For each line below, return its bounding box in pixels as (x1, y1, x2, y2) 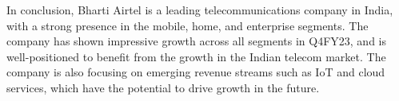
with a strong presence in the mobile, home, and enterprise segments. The (6, 17, 369, 33)
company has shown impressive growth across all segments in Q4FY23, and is (6, 33, 387, 49)
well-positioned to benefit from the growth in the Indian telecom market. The (6, 48, 386, 64)
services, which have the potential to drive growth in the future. (6, 79, 320, 95)
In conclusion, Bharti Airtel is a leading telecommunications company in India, (6, 2, 393, 17)
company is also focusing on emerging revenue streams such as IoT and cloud (6, 64, 385, 80)
